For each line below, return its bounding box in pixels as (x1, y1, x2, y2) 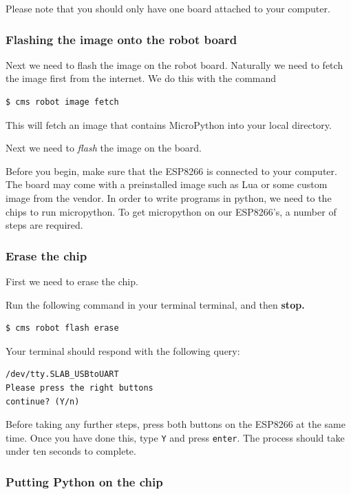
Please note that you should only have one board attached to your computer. (6, 1, 330, 15)
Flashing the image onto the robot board (6, 30, 237, 48)
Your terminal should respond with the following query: (6, 343, 240, 358)
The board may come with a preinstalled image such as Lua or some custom (6, 177, 328, 192)
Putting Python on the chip (6, 473, 163, 490)
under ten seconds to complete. (6, 444, 136, 458)
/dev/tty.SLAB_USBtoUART (6, 369, 119, 380)
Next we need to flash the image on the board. (6, 141, 202, 155)
